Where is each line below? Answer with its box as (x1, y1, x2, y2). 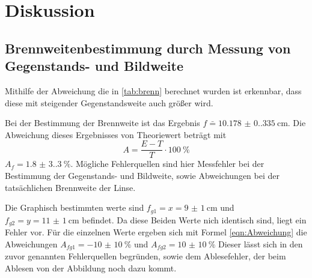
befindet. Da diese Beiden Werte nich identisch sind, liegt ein (82, 213, 307, 226)
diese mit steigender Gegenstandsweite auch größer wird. (5, 96, 213, 109)
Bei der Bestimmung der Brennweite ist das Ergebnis (5, 116, 200, 129)
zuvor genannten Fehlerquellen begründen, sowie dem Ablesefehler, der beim (5, 250, 286, 262)
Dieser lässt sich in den (218, 237, 303, 250)
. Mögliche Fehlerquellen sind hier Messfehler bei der (70, 157, 265, 170)
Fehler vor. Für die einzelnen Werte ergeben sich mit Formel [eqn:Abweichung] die (5, 226, 307, 238)
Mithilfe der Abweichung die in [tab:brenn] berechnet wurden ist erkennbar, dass (5, 84, 302, 97)
